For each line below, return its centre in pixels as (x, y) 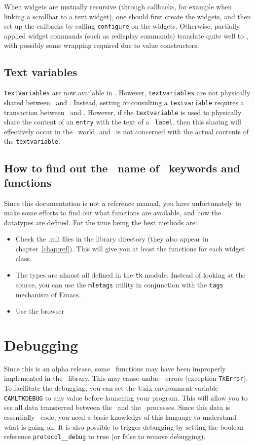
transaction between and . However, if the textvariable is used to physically (123, 112)
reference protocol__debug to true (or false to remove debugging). (105, 436)
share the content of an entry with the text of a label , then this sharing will (123, 122)
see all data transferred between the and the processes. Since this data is (117, 407)
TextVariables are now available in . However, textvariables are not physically (127, 93)
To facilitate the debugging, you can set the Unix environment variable (111, 388)
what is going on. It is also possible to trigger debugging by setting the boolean (124, 426)
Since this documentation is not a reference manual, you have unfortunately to (123, 203)
